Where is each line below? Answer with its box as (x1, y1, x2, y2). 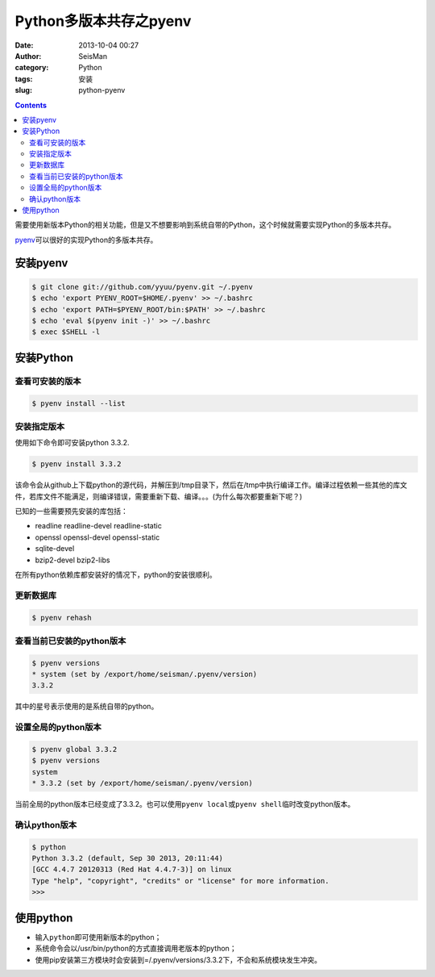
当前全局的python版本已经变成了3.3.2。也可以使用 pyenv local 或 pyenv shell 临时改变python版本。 (14, 800, 355, 809)
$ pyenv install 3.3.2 (31, 460, 122, 469)
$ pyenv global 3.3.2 (31, 745, 118, 754)
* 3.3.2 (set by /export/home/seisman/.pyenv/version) (31, 779, 253, 788)
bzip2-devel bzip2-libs (35, 555, 110, 565)
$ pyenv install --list (31, 399, 126, 407)
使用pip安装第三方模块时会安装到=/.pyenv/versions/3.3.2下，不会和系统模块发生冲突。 (35, 954, 322, 964)
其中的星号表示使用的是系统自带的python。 (14, 702, 159, 712)
